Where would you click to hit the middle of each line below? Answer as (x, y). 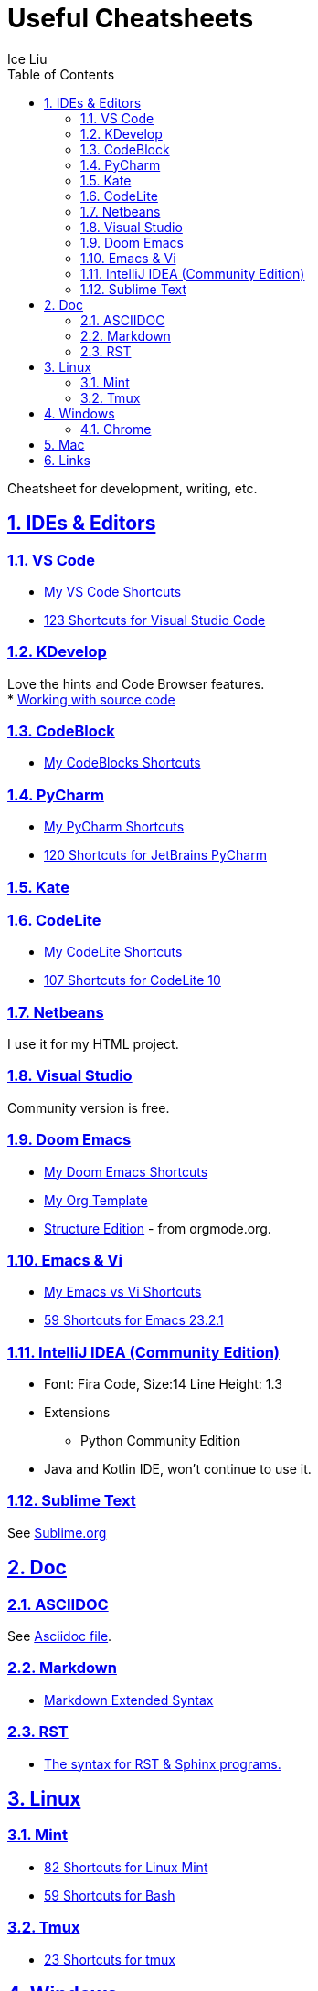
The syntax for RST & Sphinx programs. (163, 1763)
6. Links (67, 460)
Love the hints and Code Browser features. (136, 683)
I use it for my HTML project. (93, 1044)
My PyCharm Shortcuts (114, 827)
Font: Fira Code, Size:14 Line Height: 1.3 (163, 1384)
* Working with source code (91, 699)
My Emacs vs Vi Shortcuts (123, 1292)
